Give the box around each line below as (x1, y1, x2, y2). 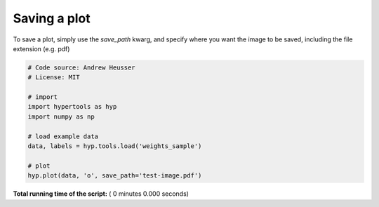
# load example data (27, 132, 98, 140)
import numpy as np (27, 112, 95, 121)
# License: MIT (27, 74, 80, 81)
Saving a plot (13, 11, 91, 26)
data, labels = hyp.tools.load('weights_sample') (27, 142, 202, 150)
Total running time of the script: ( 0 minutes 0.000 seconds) (13, 189, 189, 198)
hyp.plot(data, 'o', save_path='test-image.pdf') (27, 172, 202, 180)
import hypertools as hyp (27, 102, 117, 111)
